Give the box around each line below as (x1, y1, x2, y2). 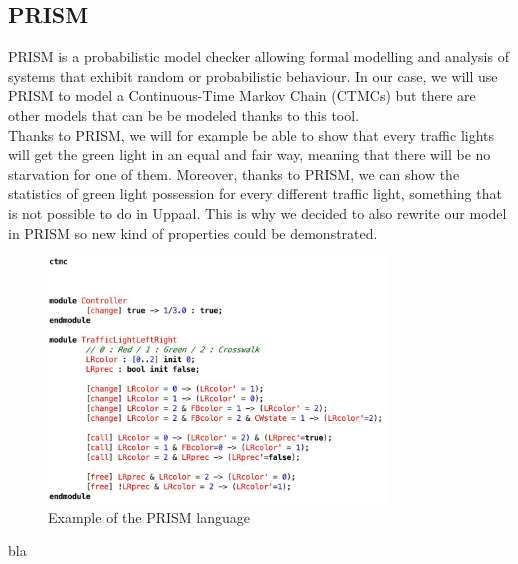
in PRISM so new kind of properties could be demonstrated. (8, 222, 378, 243)
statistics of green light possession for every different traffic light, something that (8, 183, 502, 204)
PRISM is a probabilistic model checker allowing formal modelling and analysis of (8, 46, 509, 67)
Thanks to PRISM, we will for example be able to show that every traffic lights (8, 124, 495, 145)
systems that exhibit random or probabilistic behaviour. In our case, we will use (8, 65, 498, 86)
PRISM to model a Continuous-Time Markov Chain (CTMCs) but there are (8, 85, 476, 106)
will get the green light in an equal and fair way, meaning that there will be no (8, 144, 491, 165)
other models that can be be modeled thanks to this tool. (8, 104, 360, 125)
